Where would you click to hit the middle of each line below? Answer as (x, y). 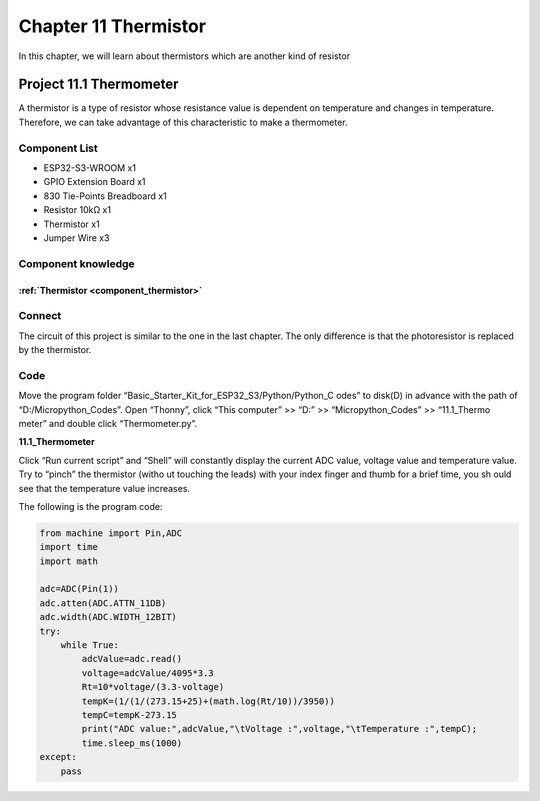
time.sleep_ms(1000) (132, 743)
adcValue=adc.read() (132, 659)
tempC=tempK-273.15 (129, 714)
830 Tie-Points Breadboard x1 (105, 196)
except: (58, 757)
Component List (58, 148)
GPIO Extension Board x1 (94, 182)
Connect (40, 316)
